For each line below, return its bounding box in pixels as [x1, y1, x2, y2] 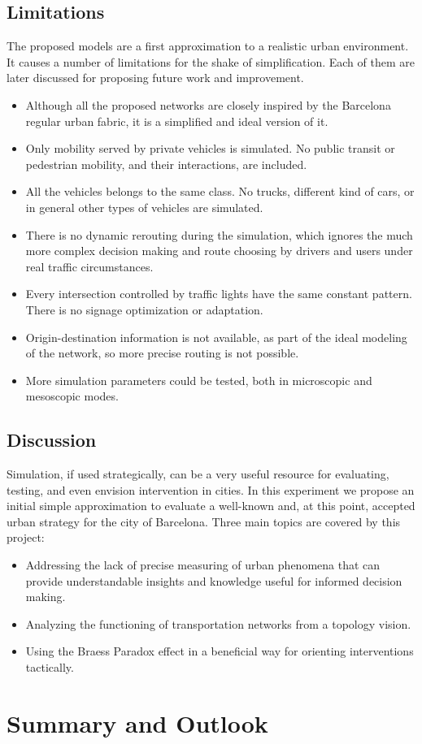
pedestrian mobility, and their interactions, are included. [25, 155, 307, 172]
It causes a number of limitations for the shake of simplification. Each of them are [7, 53, 415, 70]
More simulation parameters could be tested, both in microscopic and [25, 371, 372, 388]
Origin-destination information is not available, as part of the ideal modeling [25, 328, 407, 345]
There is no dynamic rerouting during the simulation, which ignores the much [25, 226, 413, 243]
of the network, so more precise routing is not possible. [25, 344, 299, 361]
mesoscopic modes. [25, 387, 119, 404]
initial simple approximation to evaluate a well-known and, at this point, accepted [7, 497, 415, 514]
